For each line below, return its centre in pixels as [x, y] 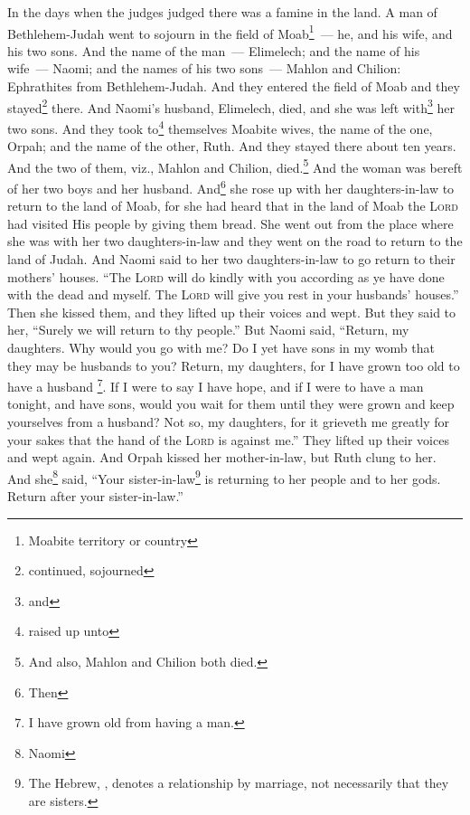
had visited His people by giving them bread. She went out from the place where [230, 223]
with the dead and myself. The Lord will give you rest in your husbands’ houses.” [233, 294]
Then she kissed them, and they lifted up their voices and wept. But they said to [232, 312]
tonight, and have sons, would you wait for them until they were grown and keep [231, 404]
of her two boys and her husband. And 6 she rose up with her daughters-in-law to [231, 186]
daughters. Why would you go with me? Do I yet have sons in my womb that [221, 347]
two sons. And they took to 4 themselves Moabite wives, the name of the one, [220, 127]
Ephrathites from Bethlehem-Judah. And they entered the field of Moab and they [234, 86]
